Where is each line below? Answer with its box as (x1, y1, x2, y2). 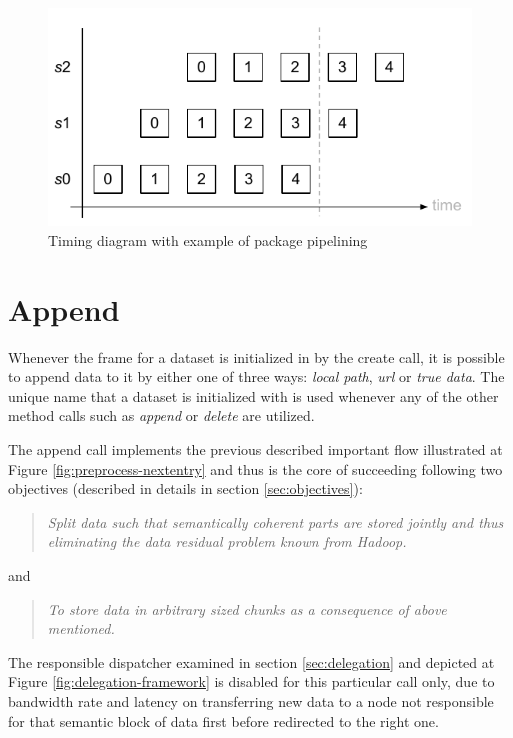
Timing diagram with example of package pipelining (48, 229, 368, 250)
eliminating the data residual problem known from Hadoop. (47, 531, 407, 552)
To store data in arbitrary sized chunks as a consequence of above (47, 598, 447, 619)
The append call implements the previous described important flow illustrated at (8, 439, 503, 460)
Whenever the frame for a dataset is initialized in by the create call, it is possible (8, 346, 505, 367)
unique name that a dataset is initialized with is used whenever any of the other (8, 385, 499, 406)
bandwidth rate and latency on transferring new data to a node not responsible (8, 690, 494, 711)
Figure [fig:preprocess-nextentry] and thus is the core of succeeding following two (8, 458, 503, 479)
